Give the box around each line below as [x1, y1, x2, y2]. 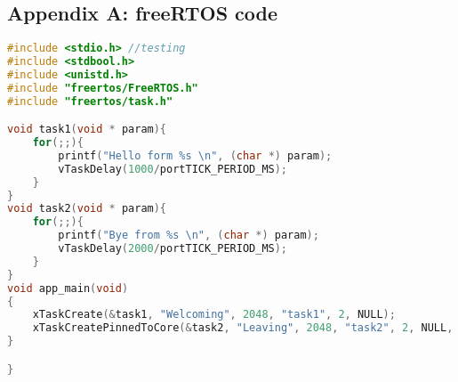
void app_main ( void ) [7, 281, 129, 295]
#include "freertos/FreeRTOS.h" [7, 81, 198, 94]
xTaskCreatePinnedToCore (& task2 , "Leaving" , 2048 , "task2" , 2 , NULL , [32, 321, 454, 335]
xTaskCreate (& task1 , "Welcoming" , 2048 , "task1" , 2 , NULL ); [32, 308, 396, 321]
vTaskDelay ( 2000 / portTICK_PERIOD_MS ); [58, 242, 288, 256]
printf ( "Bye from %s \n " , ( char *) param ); [58, 229, 319, 242]
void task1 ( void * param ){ [7, 123, 167, 136]
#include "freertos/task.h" [7, 94, 173, 108]
